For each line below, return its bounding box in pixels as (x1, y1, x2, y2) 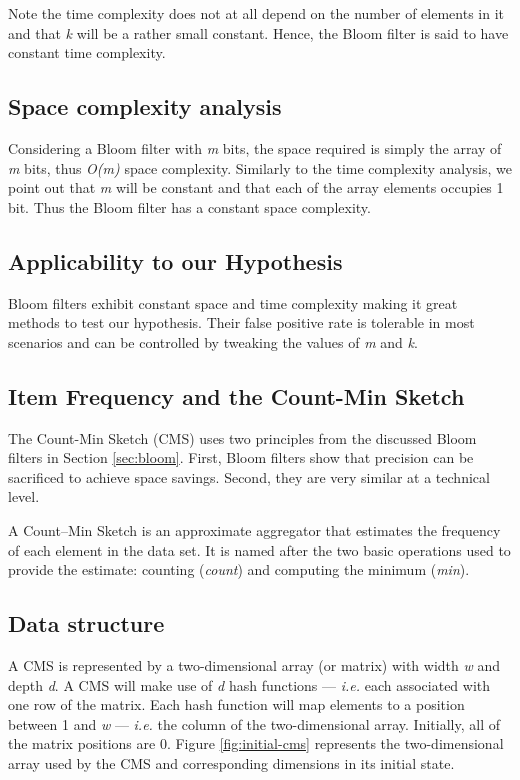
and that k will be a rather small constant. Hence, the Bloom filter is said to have (8, 22, 509, 43)
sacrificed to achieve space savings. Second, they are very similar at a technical (8, 466, 490, 487)
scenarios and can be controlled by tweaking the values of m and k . (8, 331, 418, 352)
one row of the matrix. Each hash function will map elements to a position (8, 694, 465, 715)
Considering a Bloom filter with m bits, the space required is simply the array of (8, 137, 502, 158)
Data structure (8, 608, 165, 639)
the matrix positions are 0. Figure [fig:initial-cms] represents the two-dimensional (8, 733, 504, 754)
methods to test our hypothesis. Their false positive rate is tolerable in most (8, 312, 475, 333)
